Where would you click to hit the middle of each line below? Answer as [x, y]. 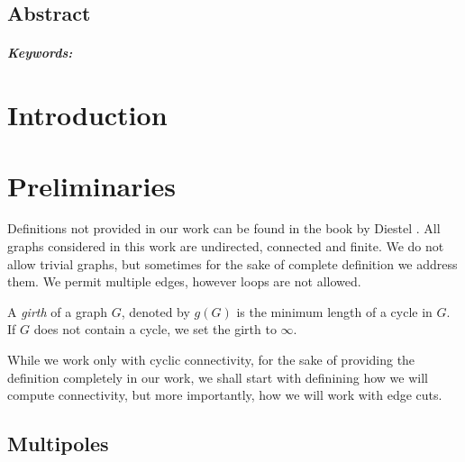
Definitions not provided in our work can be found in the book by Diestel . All [224, 228]
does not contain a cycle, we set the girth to [155, 329]
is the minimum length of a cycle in [334, 311]
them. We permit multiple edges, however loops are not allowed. [184, 281]
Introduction [87, 115]
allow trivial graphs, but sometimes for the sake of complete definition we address [232, 263]
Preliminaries [91, 185]
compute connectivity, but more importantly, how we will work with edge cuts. [225, 395]
